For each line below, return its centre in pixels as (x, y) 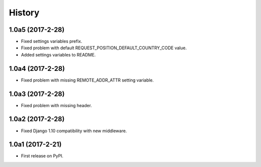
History (24, 13)
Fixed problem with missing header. (56, 105)
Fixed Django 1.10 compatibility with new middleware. (74, 131)
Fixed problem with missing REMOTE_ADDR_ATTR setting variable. (87, 80)
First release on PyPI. (42, 156)
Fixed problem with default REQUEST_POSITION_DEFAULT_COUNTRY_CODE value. (104, 48)
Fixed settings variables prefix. (51, 42)
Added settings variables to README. (58, 55)
